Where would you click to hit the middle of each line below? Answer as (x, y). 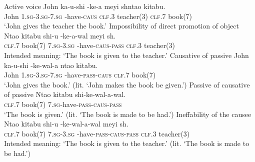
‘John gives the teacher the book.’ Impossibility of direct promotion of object (121, 26)
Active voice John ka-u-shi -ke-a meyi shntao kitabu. (85, 6)
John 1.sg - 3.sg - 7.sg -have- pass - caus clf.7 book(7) (80, 75)
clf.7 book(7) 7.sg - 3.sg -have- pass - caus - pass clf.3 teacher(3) (97, 133)
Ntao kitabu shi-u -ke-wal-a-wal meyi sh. (66, 124)
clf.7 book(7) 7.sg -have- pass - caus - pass (63, 104)
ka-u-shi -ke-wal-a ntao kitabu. (51, 65)
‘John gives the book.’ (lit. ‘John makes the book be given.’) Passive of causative (127, 84)
